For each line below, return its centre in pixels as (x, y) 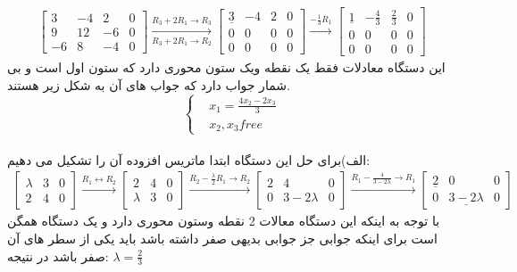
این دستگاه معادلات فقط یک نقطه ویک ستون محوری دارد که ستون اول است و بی (226, 67)
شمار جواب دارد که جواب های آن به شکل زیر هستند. (149, 85)
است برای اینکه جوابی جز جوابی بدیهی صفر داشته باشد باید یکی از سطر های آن (222, 239)
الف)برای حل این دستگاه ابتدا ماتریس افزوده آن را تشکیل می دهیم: (189, 159)
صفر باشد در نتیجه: (58, 256)
